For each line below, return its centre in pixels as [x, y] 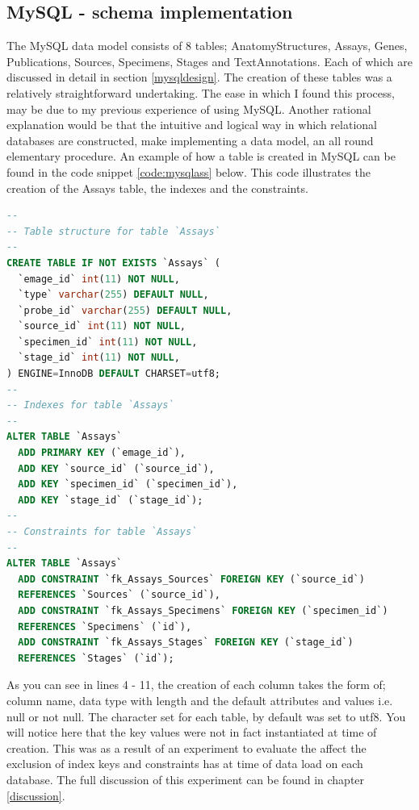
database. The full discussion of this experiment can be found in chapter [186, 779]
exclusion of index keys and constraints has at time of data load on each [185, 764]
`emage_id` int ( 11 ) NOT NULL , [99, 279]
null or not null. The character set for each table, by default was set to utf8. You [206, 716]
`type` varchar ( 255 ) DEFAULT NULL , [113, 295]
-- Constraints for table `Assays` [102, 532]
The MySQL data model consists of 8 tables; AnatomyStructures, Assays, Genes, [207, 46]
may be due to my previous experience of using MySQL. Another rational [189, 109]
